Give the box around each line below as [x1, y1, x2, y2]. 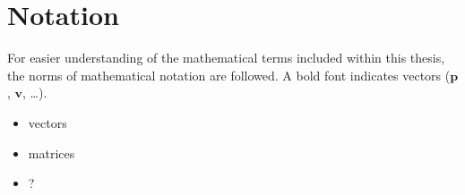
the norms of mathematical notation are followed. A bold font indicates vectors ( [7, 65, 451, 84]
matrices [28, 143, 75, 162]
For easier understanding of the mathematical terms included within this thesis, [7, 48, 445, 67]
